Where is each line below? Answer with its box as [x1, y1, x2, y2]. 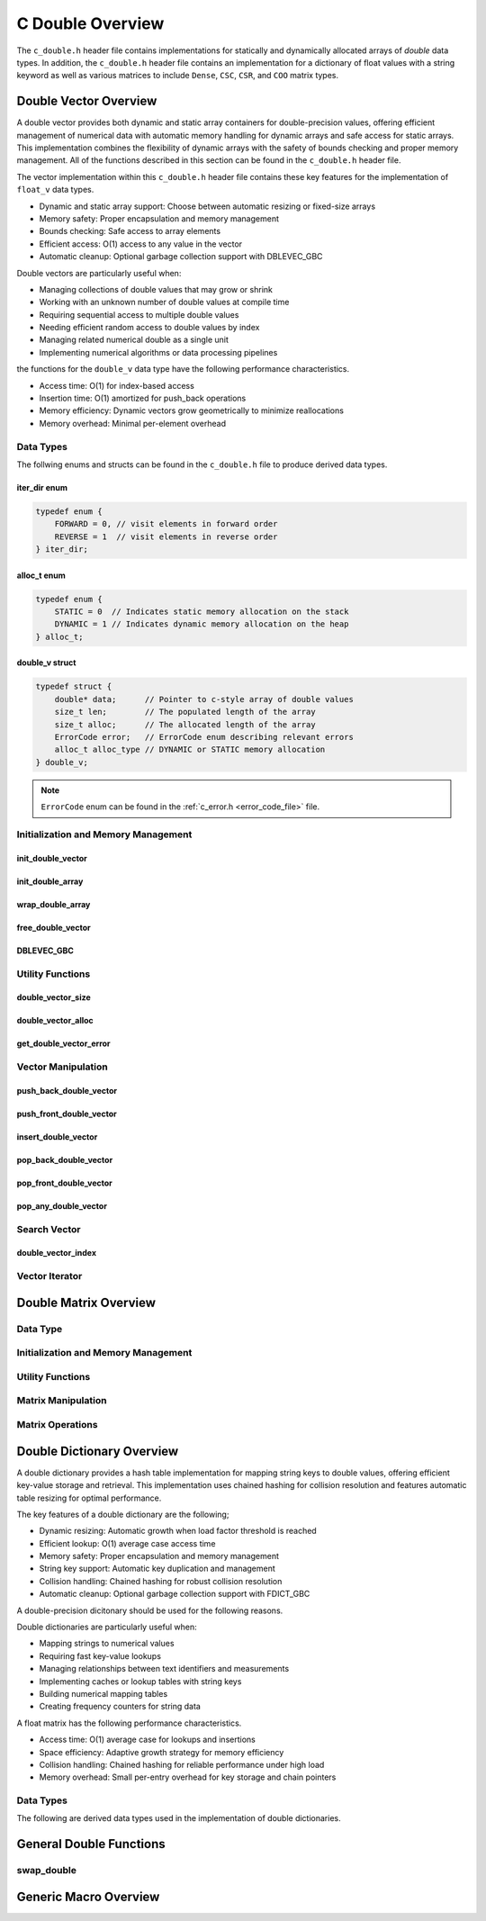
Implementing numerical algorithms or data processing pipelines [39, 347, 278, 357]
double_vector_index [16, 1248, 97, 1258]
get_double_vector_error [16, 1038, 112, 1049]
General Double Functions [16, 1836, 166, 1852]
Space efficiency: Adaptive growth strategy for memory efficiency [39, 1746, 284, 1757]
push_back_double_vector [16, 1085, 117, 1096]
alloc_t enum [16, 570, 67, 581]
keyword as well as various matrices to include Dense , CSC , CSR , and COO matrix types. [16, 70, 339, 81]
